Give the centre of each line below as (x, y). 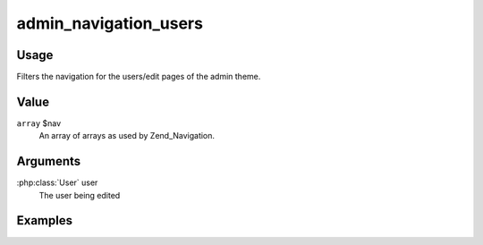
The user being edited (80, 195)
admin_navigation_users (110, 23)
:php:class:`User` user (57, 182)
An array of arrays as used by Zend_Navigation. (127, 136)
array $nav (39, 123)
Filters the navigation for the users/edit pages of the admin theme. (139, 77)
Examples (45, 220)
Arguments (49, 161)
